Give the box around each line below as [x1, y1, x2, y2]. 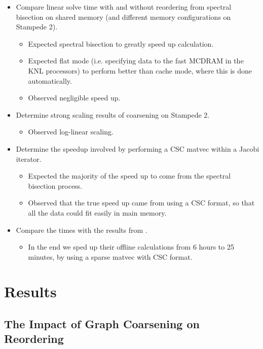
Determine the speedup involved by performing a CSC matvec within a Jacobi [16, 143, 259, 154]
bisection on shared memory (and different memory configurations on [16, 11, 231, 22]
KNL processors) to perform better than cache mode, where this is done [28, 65, 252, 76]
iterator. [16, 153, 42, 164]
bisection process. [28, 180, 83, 191]
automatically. [28, 75, 72, 86]
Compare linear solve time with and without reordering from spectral [16, 2, 232, 12]
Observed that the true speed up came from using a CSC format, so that [28, 197, 255, 208]
